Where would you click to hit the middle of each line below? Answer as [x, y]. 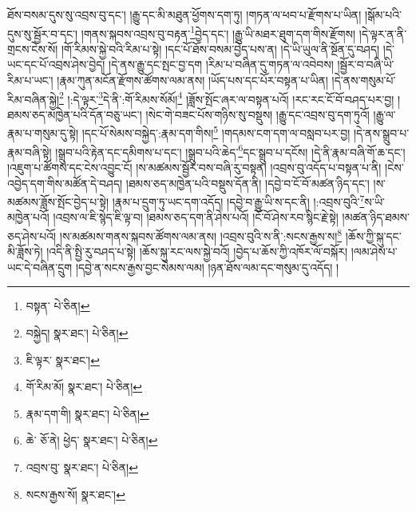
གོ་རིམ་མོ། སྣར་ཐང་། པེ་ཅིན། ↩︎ [84, 387]
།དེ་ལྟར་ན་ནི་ [383, 33]
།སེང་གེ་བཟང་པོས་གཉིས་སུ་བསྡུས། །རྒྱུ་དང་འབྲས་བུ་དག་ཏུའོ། [258, 114]
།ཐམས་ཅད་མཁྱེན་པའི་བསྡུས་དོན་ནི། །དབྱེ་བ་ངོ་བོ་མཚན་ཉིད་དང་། [248, 183]
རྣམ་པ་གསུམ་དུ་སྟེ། [43, 133]
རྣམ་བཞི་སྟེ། [30, 152]
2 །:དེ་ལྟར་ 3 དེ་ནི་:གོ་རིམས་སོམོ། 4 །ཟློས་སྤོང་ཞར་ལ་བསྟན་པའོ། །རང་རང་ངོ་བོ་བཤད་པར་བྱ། [227, 98]
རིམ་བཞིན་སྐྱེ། [34, 99]
